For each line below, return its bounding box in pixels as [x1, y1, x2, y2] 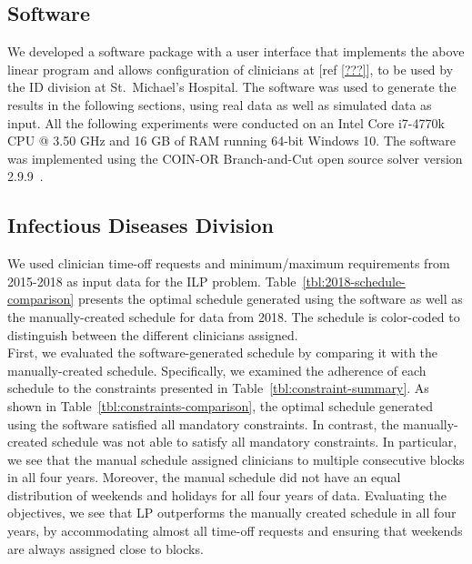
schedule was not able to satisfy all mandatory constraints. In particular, [52, 432, 457, 451]
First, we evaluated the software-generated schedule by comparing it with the [7, 343, 438, 362]
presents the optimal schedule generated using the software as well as [77, 289, 463, 308]
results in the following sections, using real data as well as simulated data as [7, 95, 432, 114]
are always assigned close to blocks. [7, 539, 204, 558]
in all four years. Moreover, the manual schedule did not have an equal [7, 468, 401, 487]
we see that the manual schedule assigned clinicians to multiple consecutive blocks [7, 449, 465, 468]
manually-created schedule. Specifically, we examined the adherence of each [7, 360, 427, 379]
